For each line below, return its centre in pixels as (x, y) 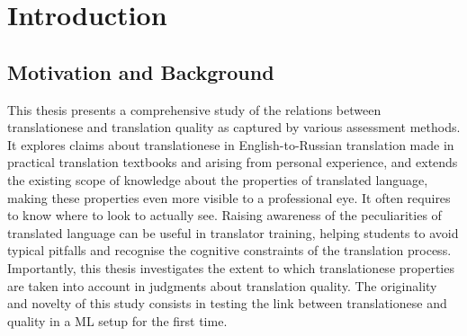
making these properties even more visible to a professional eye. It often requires (229, 197)
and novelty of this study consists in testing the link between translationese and (227, 303)
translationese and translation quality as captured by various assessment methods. (234, 127)
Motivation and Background (141, 71)
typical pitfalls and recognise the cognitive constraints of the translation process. (229, 250)
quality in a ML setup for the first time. (117, 320)
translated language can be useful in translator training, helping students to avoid (233, 232)
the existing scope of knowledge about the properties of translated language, (218, 179)
